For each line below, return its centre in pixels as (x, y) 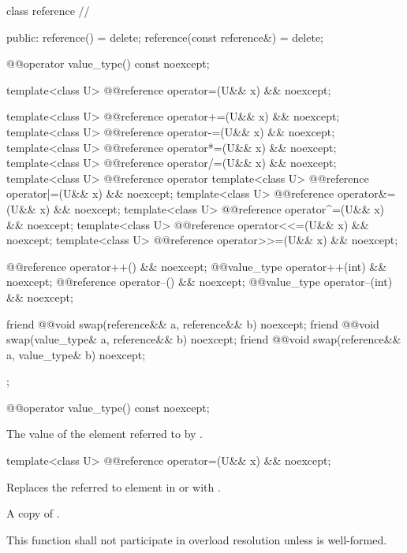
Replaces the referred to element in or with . (114, 486)
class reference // (48, 10)
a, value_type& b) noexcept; (76, 354)
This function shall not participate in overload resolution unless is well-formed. (197, 539)
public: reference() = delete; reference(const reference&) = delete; (165, 37)
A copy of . (33, 513)
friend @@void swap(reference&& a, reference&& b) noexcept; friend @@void (193, 323)
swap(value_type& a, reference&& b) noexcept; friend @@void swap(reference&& (204, 339)
